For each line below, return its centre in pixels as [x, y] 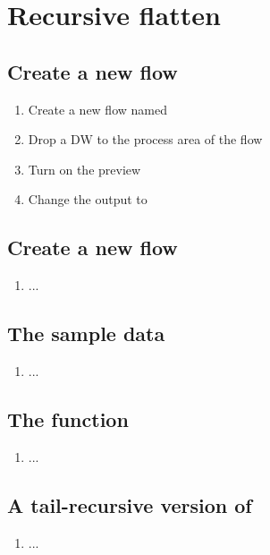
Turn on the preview [84, 169]
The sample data [86, 333]
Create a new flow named [97, 109]
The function [68, 418]
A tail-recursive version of [130, 504]
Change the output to [88, 199]
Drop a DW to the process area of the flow [145, 139]
